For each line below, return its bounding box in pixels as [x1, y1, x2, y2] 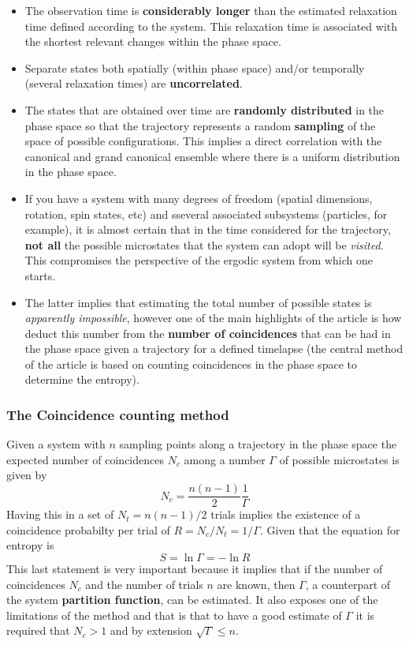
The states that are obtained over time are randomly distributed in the [24, 101, 385, 118]
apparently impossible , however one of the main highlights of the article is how [24, 309, 402, 326]
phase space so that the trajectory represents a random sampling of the [24, 117, 376, 133]
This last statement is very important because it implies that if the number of [6, 560, 383, 576]
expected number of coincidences [6, 451, 164, 467]
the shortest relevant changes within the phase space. [24, 33, 281, 50]
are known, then [217, 576, 296, 592]
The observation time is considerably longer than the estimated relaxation [24, 2, 397, 18]
